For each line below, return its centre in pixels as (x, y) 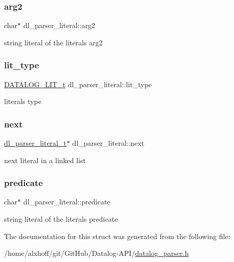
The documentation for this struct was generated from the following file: (117, 236)
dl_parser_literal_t (35, 143)
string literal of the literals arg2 (53, 42)
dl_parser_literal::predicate (67, 202)
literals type (23, 101)
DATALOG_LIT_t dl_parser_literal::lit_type (78, 84)
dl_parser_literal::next (108, 143)
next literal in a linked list (45, 160)
